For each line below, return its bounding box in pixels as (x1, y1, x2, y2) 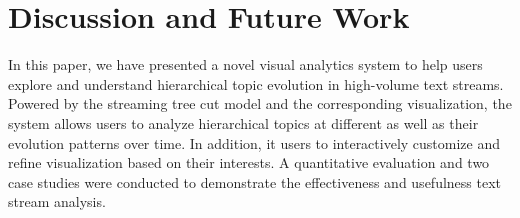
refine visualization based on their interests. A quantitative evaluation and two (8, 152, 490, 173)
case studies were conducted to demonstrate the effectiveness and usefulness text (8, 171, 502, 192)
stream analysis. (8, 191, 106, 212)
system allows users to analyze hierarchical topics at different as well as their (8, 112, 479, 133)
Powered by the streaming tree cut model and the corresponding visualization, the (8, 93, 512, 114)
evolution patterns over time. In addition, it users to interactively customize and (8, 132, 501, 153)
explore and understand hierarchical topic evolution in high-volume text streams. (8, 73, 504, 94)
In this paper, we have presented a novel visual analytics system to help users (8, 54, 483, 75)
